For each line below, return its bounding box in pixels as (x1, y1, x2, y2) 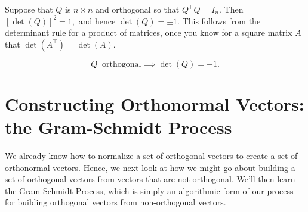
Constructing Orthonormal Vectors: (5, 91, 304, 116)
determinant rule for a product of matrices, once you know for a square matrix (5, 26, 292, 39)
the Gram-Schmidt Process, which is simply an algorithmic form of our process (5, 184, 294, 197)
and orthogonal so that (96, 3, 180, 15)
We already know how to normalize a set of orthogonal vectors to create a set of (5, 149, 298, 162)
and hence (78, 14, 116, 27)
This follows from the (182, 14, 261, 27)
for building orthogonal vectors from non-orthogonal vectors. (5, 196, 226, 208)
